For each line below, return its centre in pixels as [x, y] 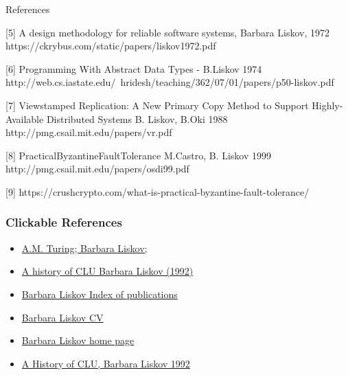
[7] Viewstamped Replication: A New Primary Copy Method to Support [157, 105]
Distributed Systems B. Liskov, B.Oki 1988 [137, 118]
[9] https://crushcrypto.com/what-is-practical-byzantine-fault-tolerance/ [158, 191]
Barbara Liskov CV [62, 317]
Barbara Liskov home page [78, 340]
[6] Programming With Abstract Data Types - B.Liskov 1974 [134, 68]
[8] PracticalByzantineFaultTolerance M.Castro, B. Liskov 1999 [139, 155]
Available [25, 118]
